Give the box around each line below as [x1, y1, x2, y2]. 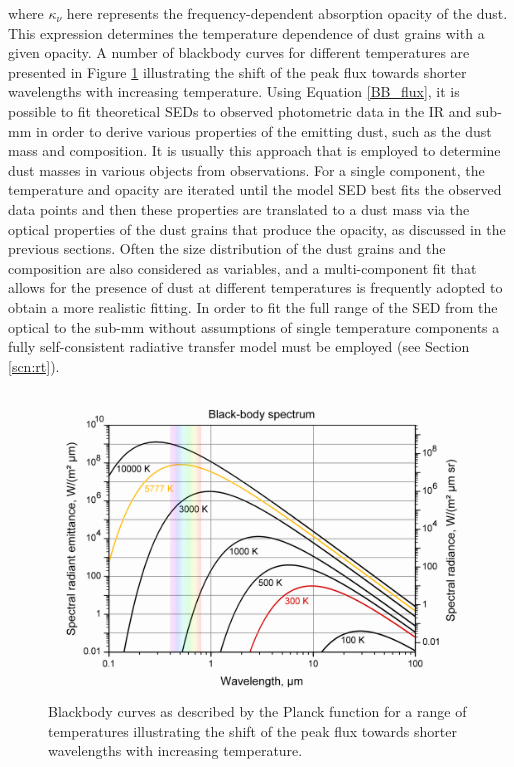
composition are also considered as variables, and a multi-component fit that [8, 257, 477, 278]
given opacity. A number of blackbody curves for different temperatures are [8, 42, 470, 63]
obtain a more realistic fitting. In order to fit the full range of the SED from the [8, 296, 498, 317]
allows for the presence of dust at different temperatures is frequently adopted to [8, 277, 503, 298]
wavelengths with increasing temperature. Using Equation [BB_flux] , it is [8, 81, 460, 102]
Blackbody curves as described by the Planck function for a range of [48, 701, 467, 722]
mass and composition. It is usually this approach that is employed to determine [8, 140, 501, 161]
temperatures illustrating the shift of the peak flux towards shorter [48, 720, 457, 741]
